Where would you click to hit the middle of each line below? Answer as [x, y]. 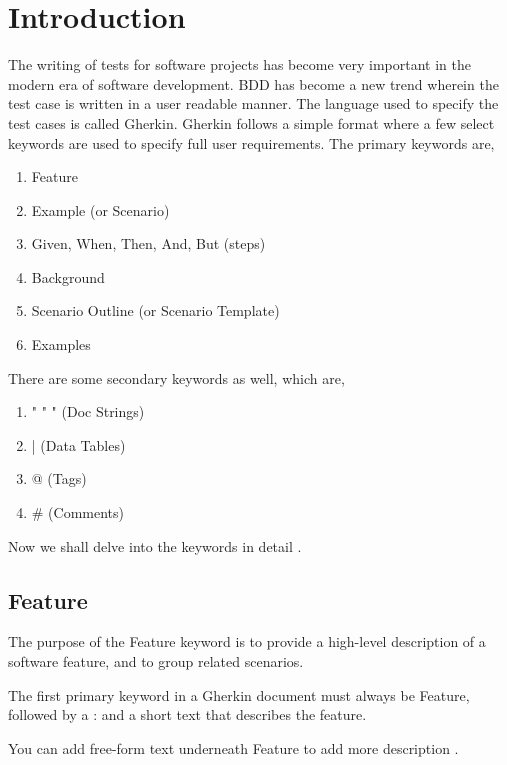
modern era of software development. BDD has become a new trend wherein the [253, 83]
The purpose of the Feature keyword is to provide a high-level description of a [247, 641]
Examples [61, 344]
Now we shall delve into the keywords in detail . [155, 545]
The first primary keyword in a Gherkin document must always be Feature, [239, 694]
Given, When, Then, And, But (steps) [148, 243]
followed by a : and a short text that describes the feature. [187, 714]
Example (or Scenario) [100, 209]
